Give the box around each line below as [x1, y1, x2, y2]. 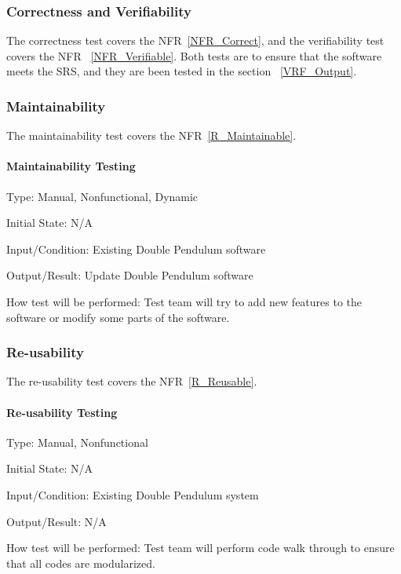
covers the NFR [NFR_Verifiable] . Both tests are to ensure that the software [6, 47, 382, 64]
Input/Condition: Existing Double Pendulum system [6, 486, 259, 503]
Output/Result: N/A [6, 513, 107, 529]
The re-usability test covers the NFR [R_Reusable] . [6, 373, 257, 389]
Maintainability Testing [6, 158, 136, 174]
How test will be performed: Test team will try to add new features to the [6, 293, 363, 309]
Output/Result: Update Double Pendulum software [6, 267, 253, 283]
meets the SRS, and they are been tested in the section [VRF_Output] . [6, 63, 357, 79]
